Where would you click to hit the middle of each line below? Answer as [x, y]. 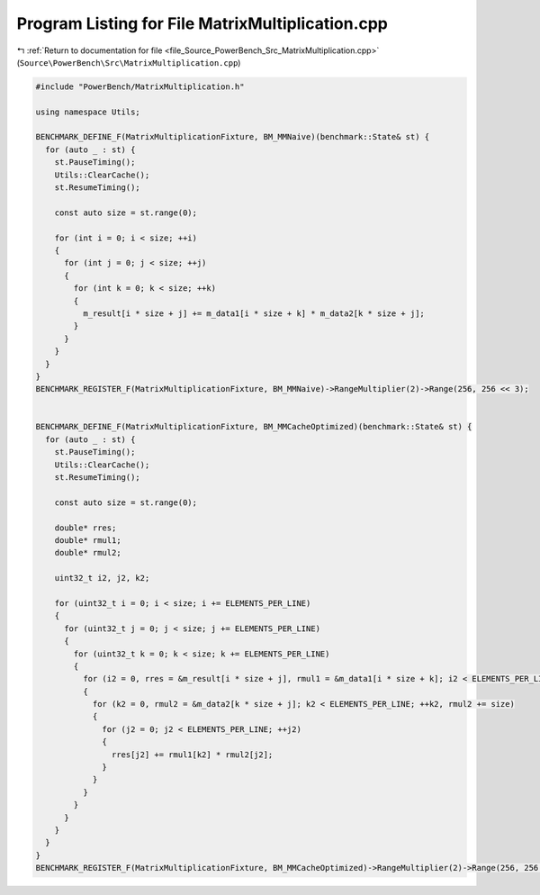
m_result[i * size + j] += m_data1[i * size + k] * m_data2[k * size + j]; [253, 313]
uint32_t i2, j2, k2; [102, 578]
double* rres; [85, 528]
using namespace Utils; [88, 112]
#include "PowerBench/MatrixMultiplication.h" [140, 86]
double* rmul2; [88, 553]
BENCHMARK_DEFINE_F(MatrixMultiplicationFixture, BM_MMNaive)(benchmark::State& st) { [233, 137]
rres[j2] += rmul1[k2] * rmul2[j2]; [192, 755]
